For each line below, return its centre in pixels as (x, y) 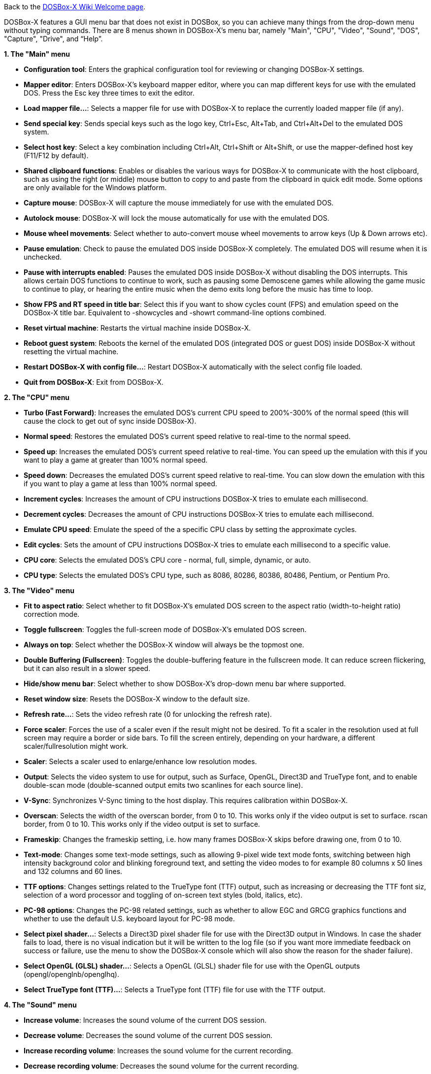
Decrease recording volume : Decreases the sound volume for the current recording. (161, 1066)
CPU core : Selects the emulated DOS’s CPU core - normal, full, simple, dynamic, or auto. (167, 560)
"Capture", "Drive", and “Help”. (53, 39)
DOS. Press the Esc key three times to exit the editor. (109, 93)
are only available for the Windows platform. (95, 187)
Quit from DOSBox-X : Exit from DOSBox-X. (94, 382)
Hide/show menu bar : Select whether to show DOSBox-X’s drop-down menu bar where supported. (185, 684)
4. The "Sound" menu (40, 1005)
